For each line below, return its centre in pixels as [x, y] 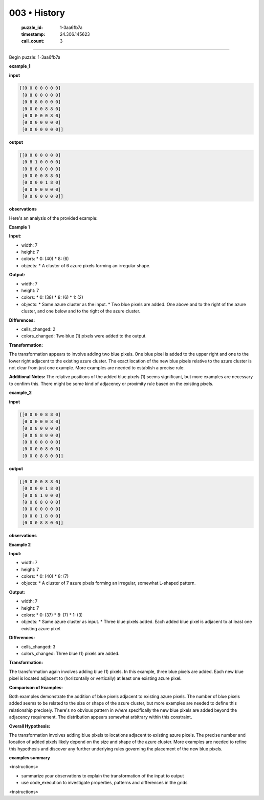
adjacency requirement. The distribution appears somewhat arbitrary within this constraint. [101, 717]
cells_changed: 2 [38, 329]
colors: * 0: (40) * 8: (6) [45, 259]
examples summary [30, 758]
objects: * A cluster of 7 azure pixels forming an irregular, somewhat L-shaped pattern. [109, 583]
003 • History [37, 13]
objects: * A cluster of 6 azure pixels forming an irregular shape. [86, 265]
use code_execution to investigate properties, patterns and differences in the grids [104, 783]
